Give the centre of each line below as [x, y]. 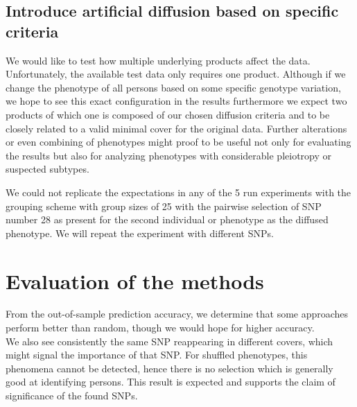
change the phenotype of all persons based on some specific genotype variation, [173, 87]
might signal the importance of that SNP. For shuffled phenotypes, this [157, 355]
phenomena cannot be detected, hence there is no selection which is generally [169, 368]
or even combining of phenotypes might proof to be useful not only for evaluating [178, 142]
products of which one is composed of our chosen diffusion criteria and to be [168, 114]
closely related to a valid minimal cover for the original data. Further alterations [176, 128]
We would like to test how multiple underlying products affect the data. [158, 60]
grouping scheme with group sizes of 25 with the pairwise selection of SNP [164, 206]
